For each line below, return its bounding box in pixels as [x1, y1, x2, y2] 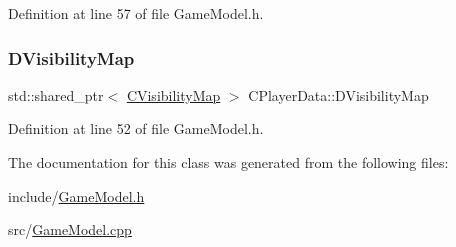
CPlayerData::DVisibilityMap [248, 84, 429, 105]
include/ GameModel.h [8, 185, 145, 206]
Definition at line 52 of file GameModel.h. [8, 118, 264, 139]
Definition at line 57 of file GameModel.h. [8, 3, 264, 23]
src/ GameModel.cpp [8, 219, 132, 240]
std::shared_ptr [8, 84, 104, 105]
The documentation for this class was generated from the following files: [8, 152, 449, 172]
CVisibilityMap [126, 84, 221, 105]
